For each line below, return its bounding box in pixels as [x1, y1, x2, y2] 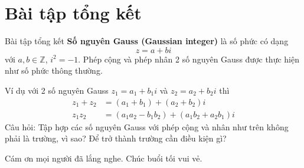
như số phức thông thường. [5, 64, 103, 77]
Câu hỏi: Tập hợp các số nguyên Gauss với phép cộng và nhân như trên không [5, 120, 289, 133]
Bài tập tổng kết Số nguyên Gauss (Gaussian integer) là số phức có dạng [5, 35, 289, 47]
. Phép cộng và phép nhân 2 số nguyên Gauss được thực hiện [78, 52, 299, 65]
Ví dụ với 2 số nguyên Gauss [5, 84, 109, 96]
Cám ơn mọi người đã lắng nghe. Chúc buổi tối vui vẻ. [5, 151, 202, 164]
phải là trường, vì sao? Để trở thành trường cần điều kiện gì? [5, 132, 227, 144]
